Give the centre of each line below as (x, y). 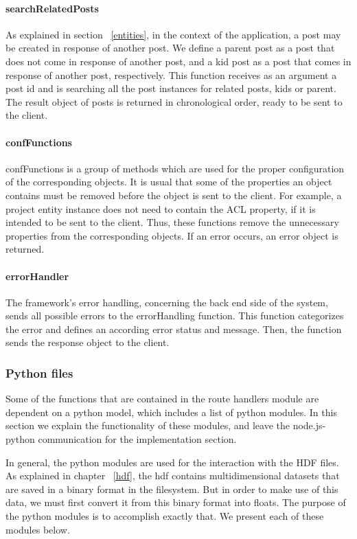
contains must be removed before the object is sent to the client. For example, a (174, 195)
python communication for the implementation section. (121, 439)
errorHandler (37, 276)
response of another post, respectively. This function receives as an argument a (171, 74)
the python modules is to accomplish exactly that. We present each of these (165, 516)
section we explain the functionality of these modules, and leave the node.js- (166, 425)
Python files (39, 373)
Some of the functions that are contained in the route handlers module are (162, 399)
